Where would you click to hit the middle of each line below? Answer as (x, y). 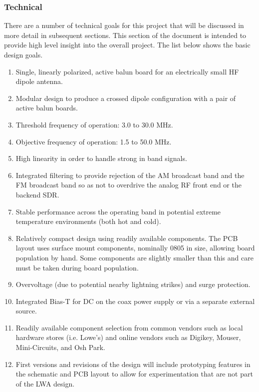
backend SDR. (37, 194)
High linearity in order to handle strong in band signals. (101, 158)
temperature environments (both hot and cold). (88, 221)
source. (26, 311)
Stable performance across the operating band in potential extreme (118, 211)
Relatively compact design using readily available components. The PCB (127, 238)
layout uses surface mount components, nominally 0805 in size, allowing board (135, 248)
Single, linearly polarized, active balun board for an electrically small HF (127, 71)
